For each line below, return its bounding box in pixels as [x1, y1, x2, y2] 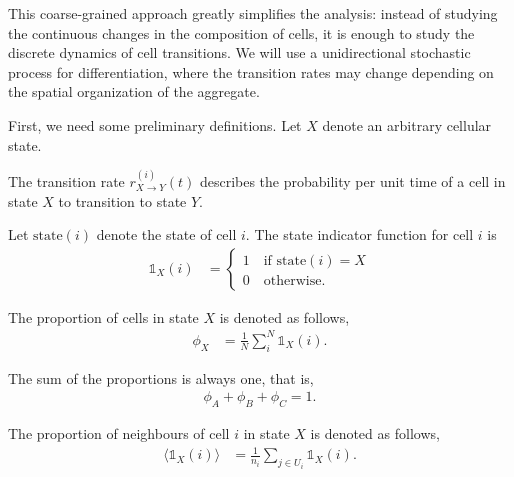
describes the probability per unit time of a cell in [199, 170, 506, 191]
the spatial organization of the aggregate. [8, 81, 260, 102]
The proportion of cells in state [8, 306, 199, 327]
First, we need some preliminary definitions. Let [8, 114, 302, 135]
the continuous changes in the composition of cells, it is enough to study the [8, 22, 475, 43]
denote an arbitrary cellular [322, 114, 492, 135]
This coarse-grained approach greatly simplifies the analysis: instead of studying [8, 3, 498, 23]
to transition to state [58, 190, 187, 211]
